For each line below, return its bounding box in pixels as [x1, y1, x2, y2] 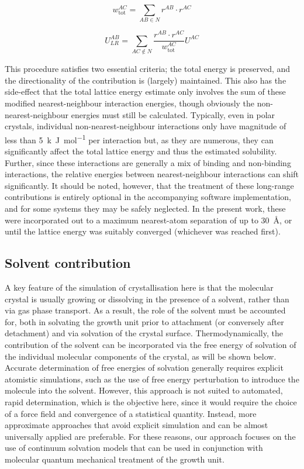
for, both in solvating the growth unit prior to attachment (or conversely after [5, 315, 284, 327]
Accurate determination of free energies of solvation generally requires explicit [5, 361, 284, 374]
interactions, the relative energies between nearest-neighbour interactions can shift [5, 168, 299, 180]
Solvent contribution [5, 254, 131, 272]
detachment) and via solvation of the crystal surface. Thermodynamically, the [5, 327, 283, 339]
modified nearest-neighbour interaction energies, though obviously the [5, 96, 255, 109]
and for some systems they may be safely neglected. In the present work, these [5, 202, 286, 214]
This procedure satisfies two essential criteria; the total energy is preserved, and [5, 63, 291, 75]
